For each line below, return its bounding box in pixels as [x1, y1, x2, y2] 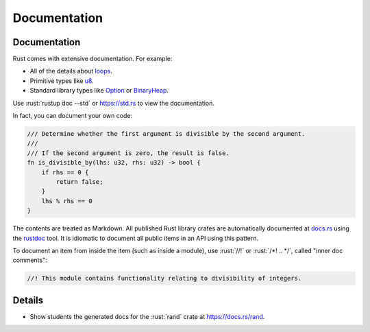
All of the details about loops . [29, 67, 113, 75]
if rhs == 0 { [41, 168, 89, 176]
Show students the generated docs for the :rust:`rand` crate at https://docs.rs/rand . [29, 312, 265, 320]
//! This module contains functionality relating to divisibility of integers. [27, 274, 302, 283]
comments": [12, 256, 47, 264]
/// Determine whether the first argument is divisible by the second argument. [27, 130, 306, 137]
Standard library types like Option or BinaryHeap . [29, 86, 169, 95]
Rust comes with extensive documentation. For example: [12, 55, 173, 63]
